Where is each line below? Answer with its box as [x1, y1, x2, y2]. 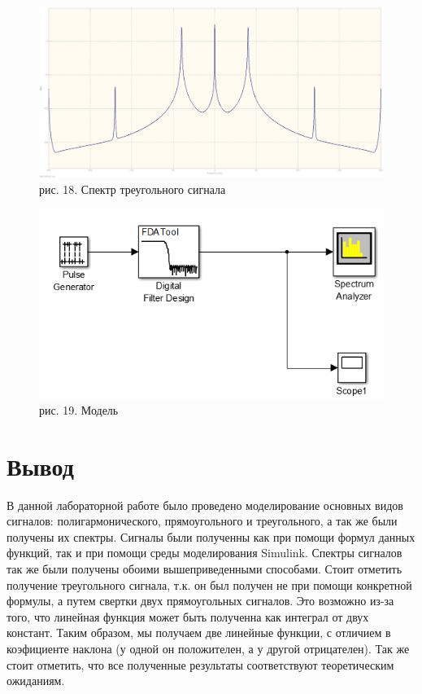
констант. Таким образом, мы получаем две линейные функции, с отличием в [7, 624, 391, 641]
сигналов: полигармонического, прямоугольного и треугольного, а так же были [7, 512, 398, 529]
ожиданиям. [7, 672, 65, 689]
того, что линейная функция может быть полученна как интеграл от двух [7, 608, 369, 625]
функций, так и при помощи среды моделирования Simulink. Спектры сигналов [7, 544, 402, 561]
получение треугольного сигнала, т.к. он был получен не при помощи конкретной [7, 576, 412, 593]
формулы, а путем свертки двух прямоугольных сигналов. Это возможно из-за [7, 592, 394, 609]
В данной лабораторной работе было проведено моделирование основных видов [7, 496, 403, 513]
